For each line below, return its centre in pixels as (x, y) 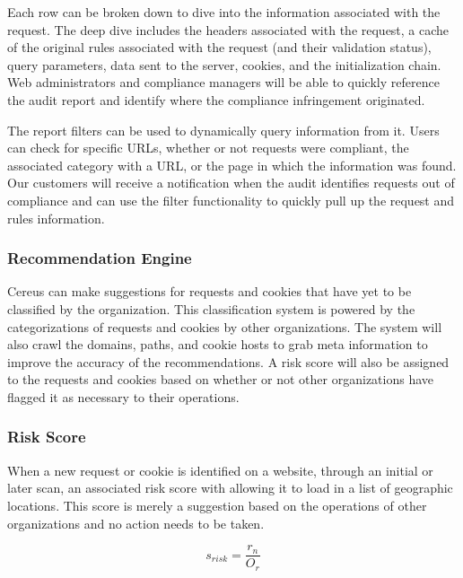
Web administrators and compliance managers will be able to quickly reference (223, 82)
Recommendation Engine (100, 258)
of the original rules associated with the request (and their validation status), (219, 47)
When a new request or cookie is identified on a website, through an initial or (220, 470)
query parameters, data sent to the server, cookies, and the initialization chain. (224, 64)
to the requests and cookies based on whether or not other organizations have (221, 379)
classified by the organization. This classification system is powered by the (211, 308)
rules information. (56, 218)
